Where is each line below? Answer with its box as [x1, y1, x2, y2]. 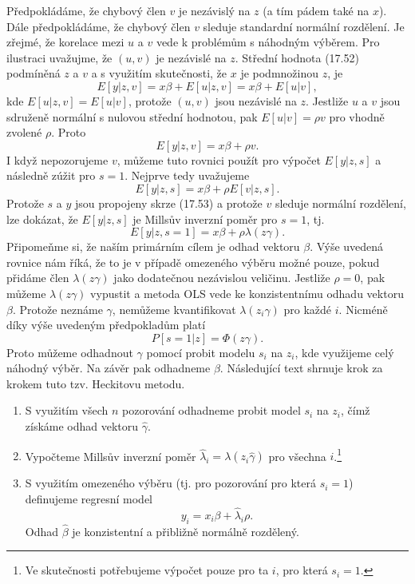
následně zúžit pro [6, 167, 96, 184]
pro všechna [268, 447, 326, 464]
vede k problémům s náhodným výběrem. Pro [156, 34, 380, 50]
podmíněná [6, 65, 61, 81]
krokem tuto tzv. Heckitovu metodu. [6, 375, 185, 391]
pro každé [283, 300, 332, 317]
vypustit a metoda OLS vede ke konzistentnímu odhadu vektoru [90, 284, 404, 301]
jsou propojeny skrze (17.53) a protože [75, 194, 263, 211]
